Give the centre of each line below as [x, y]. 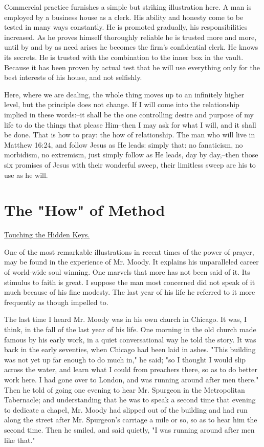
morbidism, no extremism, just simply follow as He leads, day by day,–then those [131, 155]
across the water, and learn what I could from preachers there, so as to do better [131, 369]
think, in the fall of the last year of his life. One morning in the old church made [130, 329]
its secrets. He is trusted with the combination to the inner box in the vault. [124, 57]
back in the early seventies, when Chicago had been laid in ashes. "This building [130, 349]
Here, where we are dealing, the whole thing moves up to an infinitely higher [124, 94]
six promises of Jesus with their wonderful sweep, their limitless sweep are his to [130, 164]
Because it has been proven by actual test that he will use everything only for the [132, 67]
